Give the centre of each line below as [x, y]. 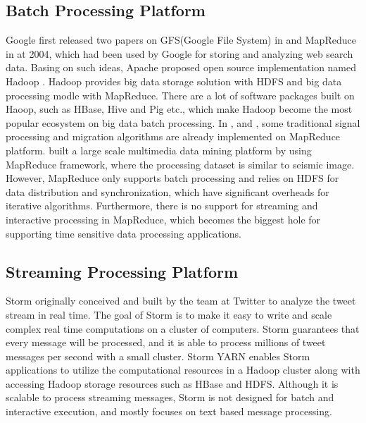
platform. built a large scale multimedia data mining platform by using [159, 150]
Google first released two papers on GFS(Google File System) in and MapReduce [181, 40]
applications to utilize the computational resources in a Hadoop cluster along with [183, 370]
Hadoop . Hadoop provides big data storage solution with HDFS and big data [174, 81]
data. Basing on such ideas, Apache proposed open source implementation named [181, 67]
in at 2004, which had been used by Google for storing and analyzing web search [179, 53]
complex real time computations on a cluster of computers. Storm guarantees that [183, 328]
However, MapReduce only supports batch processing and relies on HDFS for [172, 178]
